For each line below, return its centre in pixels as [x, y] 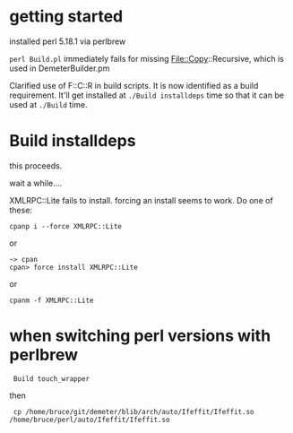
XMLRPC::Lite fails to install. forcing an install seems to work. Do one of [141, 200]
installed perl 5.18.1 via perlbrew [68, 41]
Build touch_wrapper [52, 378]
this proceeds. [36, 165]
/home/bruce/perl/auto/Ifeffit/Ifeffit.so [90, 420]
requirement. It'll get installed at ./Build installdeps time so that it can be [147, 95]
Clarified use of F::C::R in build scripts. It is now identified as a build [134, 85]
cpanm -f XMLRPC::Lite [52, 300]
